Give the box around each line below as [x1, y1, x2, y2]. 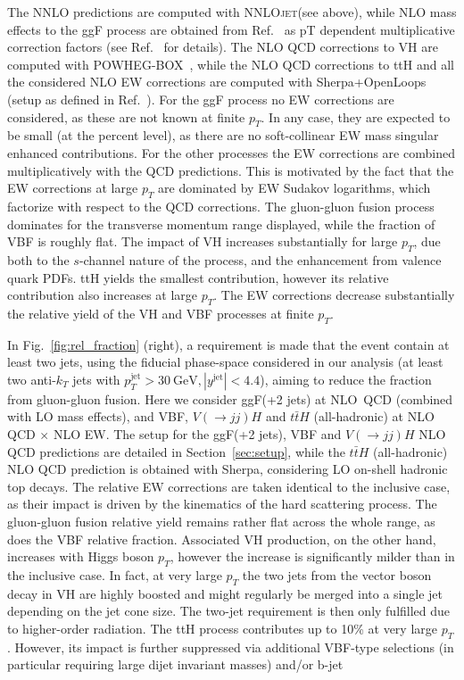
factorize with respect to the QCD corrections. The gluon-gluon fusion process [7, 196, 435, 215]
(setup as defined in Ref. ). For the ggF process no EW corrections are [7, 89, 394, 108]
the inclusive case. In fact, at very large [7, 566, 222, 585]
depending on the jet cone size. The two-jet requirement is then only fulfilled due [7, 601, 451, 620]
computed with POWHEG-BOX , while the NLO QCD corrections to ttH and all [7, 54, 454, 73]
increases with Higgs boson [7, 547, 154, 566]
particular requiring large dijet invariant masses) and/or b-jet [7, 655, 344, 674]
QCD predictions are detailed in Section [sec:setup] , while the [7, 442, 345, 460]
